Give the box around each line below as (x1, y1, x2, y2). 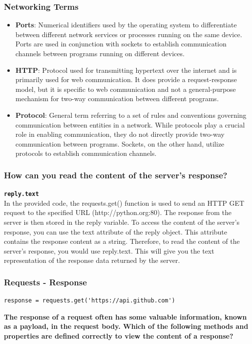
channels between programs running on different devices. (15, 48, 185, 58)
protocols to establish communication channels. (15, 148, 157, 158)
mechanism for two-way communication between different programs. (15, 93, 219, 104)
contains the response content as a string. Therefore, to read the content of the (4, 236, 240, 246)
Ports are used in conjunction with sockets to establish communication (15, 39, 227, 49)
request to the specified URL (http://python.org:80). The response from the (4, 207, 231, 217)
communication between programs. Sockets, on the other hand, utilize (15, 138, 225, 149)
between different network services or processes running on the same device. (15, 29, 242, 39)
